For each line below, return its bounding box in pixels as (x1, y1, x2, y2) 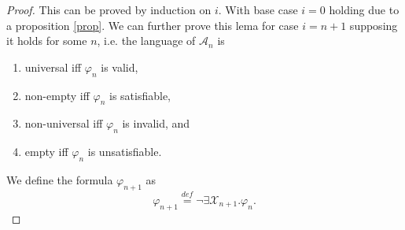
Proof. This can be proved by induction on (6, 2, 212, 17)
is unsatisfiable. (87, 143, 162, 160)
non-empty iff (24, 87, 90, 103)
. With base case (218, 2, 298, 17)
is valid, (101, 58, 138, 75)
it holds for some (6, 32, 87, 49)
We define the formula (6, 171, 113, 187)
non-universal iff (24, 115, 103, 132)
